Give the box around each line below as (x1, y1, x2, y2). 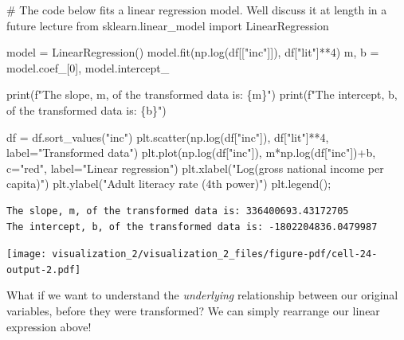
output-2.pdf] (6, 264, 81, 276)
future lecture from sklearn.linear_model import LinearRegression (6, 17, 329, 33)
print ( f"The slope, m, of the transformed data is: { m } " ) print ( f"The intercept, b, (6, 86, 398, 103)
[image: (6, 248, 47, 260)
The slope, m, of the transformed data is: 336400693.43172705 (6, 205, 349, 217)
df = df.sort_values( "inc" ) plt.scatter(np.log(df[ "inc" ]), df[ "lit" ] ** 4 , (6, 128, 329, 145)
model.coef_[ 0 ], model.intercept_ (6, 59, 170, 76)
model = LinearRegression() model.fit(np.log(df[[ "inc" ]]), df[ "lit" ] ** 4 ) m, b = (6, 44, 379, 61)
